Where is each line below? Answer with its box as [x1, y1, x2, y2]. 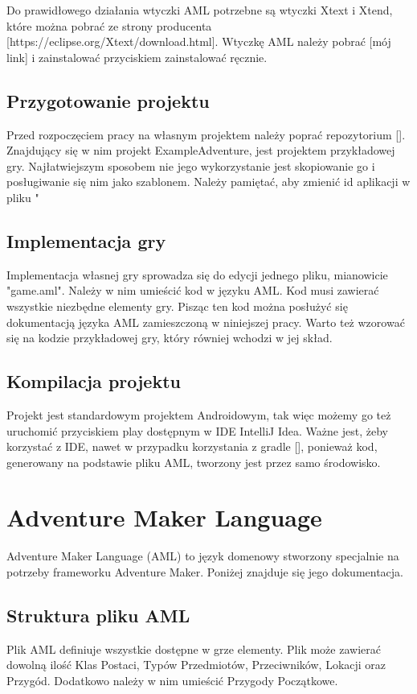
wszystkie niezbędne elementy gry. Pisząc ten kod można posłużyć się [6, 297, 348, 314]
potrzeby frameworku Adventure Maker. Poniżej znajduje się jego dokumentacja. [6, 564, 403, 580]
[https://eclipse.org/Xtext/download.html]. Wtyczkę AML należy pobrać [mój [6, 33, 391, 50]
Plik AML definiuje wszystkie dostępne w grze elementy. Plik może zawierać [6, 640, 381, 657]
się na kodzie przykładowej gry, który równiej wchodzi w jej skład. [6, 329, 333, 346]
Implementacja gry [6, 228, 166, 253]
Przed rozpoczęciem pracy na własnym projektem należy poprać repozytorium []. [6, 126, 406, 143]
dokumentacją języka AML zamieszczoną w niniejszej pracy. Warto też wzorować [6, 313, 405, 330]
